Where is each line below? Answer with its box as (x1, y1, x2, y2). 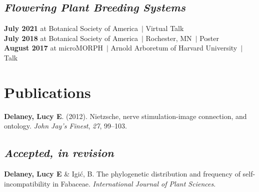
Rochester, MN (145, 32, 192, 43)
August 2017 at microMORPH (4, 42, 103, 53)
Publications (4, 81, 91, 102)
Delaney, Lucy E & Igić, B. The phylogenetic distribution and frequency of (4, 168, 240, 179)
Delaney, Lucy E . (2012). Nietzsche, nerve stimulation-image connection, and (4, 110, 247, 121)
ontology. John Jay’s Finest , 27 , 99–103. (4, 120, 127, 131)
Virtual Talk (145, 23, 184, 33)
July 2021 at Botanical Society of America (4, 23, 138, 33)
